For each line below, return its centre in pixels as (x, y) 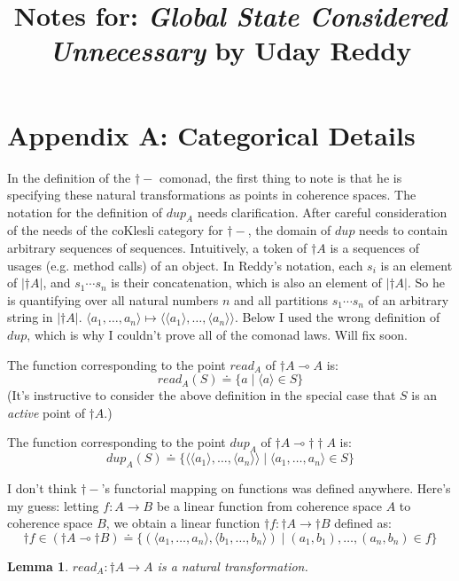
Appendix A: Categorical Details (211, 134)
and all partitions (281, 299)
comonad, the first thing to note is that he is (280, 177)
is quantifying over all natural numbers (113, 299)
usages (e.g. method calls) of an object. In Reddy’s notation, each (185, 265)
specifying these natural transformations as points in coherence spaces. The (212, 195)
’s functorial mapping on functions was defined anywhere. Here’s (276, 488)
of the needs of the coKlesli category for (115, 230)
